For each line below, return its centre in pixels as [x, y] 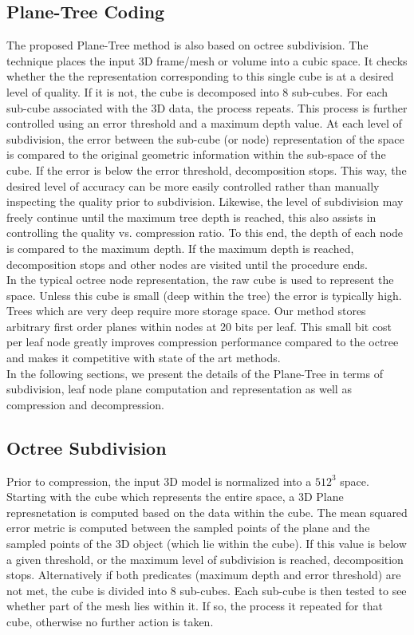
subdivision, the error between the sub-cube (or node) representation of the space [205, 138]
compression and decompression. [85, 404]
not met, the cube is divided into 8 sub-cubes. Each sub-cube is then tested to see [207, 590]
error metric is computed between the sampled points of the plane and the [188, 528]
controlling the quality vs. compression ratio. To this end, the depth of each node [205, 233]
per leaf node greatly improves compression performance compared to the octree [203, 342]
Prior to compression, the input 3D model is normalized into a [159, 481]
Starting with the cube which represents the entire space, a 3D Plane [175, 497]
